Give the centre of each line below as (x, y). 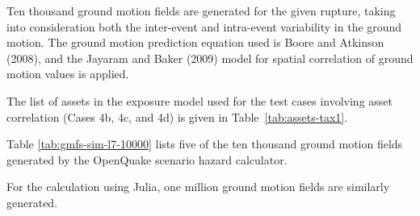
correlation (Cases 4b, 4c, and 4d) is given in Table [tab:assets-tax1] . (177, 116)
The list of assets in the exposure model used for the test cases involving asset (200, 100)
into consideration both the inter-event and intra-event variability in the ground (204, 26)
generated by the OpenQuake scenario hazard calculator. (147, 159)
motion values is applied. (68, 74)
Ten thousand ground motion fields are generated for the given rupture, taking (201, 10)
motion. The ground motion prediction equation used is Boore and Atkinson (195, 42)
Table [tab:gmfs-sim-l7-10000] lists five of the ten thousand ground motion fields (205, 144)
